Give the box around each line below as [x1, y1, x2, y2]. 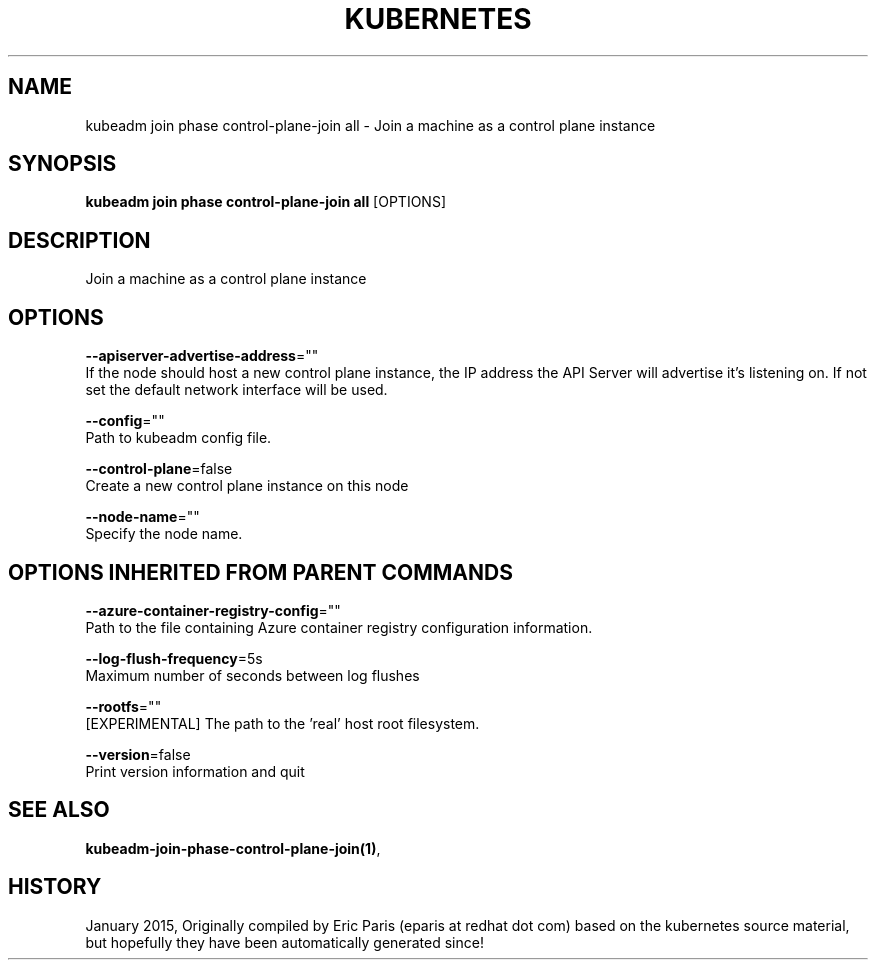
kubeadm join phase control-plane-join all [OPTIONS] [85, 193, 447, 211]
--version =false [85, 745, 191, 763]
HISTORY [8, 874, 102, 900]
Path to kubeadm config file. [85, 429, 272, 447]
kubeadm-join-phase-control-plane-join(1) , [85, 839, 381, 857]
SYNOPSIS [8, 151, 117, 177]
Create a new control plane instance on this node [85, 477, 409, 495]
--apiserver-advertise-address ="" [85, 347, 319, 365]
